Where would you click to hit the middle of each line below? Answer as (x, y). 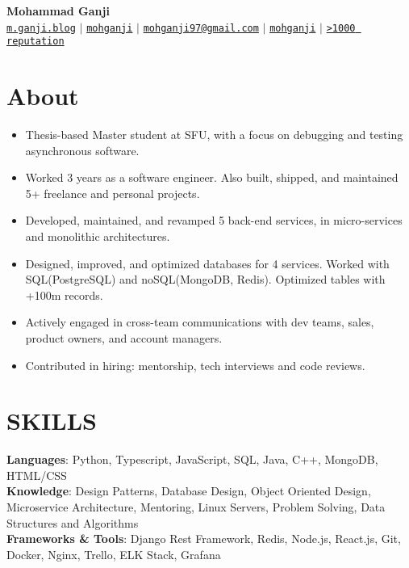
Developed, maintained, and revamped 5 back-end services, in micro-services (214, 220)
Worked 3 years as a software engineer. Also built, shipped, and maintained (212, 177)
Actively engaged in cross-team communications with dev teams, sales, (200, 322)
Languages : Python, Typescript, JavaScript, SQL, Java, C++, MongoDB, (192, 459)
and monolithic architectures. (98, 236)
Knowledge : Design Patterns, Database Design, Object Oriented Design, (189, 491)
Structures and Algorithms (73, 522)
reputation (35, 42)
